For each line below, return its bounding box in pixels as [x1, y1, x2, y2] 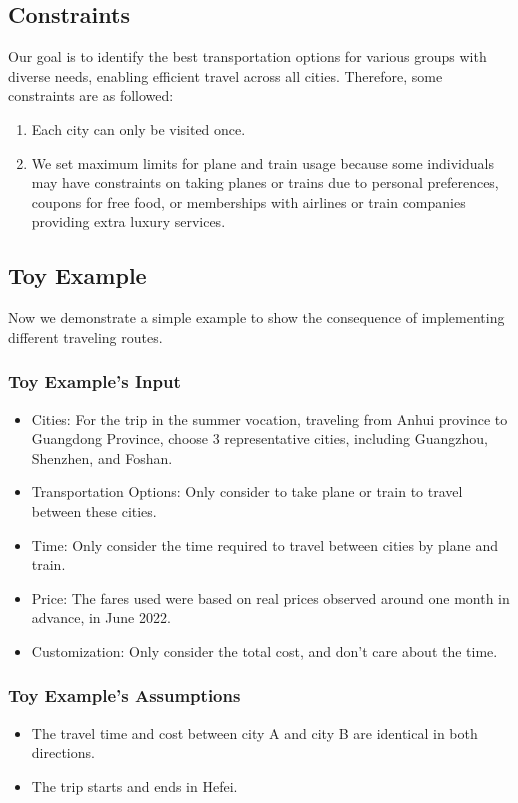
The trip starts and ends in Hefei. [31, 775, 238, 796]
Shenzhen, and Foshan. [31, 447, 173, 468]
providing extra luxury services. [31, 211, 226, 232]
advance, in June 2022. [31, 607, 171, 628]
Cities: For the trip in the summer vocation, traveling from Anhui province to [31, 408, 508, 429]
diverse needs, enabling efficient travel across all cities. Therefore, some [8, 65, 443, 86]
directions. [31, 742, 95, 763]
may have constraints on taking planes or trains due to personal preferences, [31, 172, 499, 193]
